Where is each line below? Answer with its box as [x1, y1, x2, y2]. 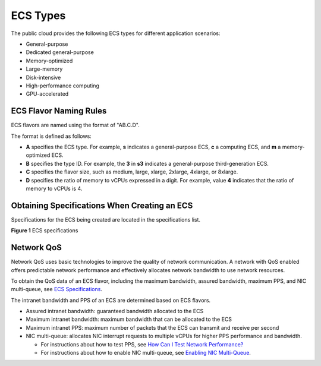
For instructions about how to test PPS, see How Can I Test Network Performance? [40, 340, 244, 348]
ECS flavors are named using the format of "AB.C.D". [11, 122, 140, 129]
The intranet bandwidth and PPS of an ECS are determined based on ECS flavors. [11, 296, 211, 304]
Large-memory [26, 65, 63, 72]
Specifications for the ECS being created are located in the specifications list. [11, 216, 201, 223]
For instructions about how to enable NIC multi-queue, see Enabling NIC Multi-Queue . [40, 349, 251, 356]
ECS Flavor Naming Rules [11, 106, 107, 116]
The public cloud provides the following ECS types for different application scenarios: [11, 30, 221, 37]
